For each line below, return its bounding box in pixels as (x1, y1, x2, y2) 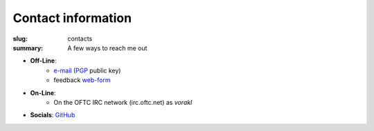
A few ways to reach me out (67, 43, 148, 52)
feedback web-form (53, 76, 111, 84)
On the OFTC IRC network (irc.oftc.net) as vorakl (53, 98, 193, 106)
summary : (12, 43, 44, 52)
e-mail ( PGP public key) (53, 66, 121, 74)
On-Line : (30, 88, 56, 97)
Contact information (12, 10, 132, 26)
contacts (67, 34, 93, 43)
